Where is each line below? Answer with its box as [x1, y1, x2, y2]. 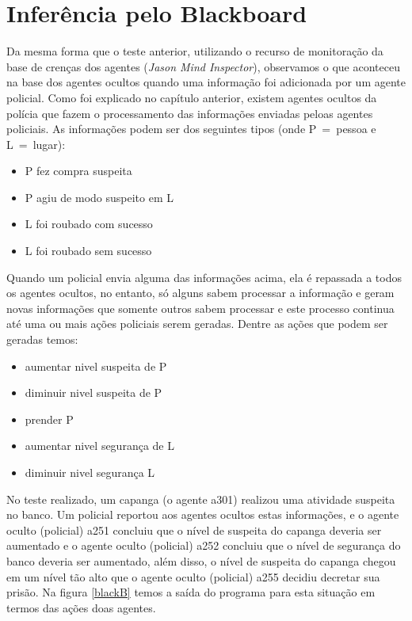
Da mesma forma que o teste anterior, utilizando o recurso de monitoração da [6, 43, 383, 59]
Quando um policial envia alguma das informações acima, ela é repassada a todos [6, 269, 402, 285]
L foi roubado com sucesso [25, 215, 153, 232]
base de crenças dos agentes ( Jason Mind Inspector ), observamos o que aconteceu [6, 58, 400, 74]
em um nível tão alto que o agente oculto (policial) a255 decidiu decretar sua [6, 568, 380, 585]
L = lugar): [6, 135, 66, 152]
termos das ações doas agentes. [6, 599, 156, 615]
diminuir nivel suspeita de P [25, 384, 162, 401]
